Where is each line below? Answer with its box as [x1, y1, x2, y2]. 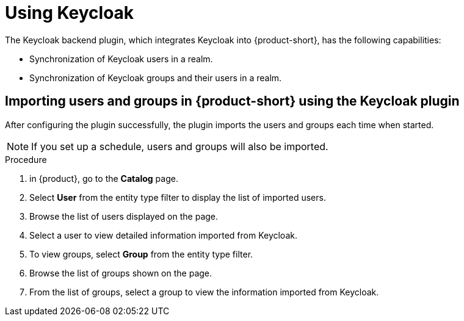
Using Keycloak [5, 2, 134, 23]
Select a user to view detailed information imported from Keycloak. [29, 229, 297, 240]
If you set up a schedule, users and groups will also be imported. [31, 140, 328, 153]
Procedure [5, 154, 47, 165]
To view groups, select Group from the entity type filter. [29, 248, 253, 259]
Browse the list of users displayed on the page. [29, 211, 219, 222]
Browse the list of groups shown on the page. [29, 267, 212, 278]
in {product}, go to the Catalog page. [29, 173, 178, 184]
